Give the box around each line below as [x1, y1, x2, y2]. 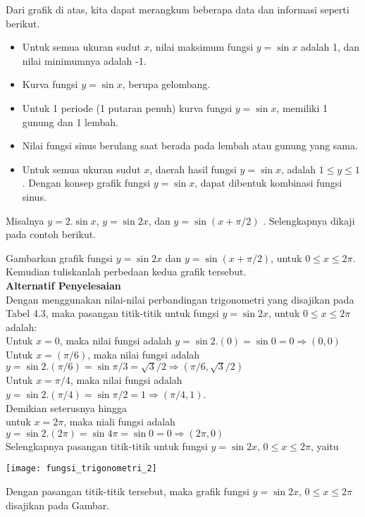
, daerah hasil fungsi [149, 161, 237, 176]
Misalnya [6, 213, 44, 228]
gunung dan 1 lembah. [22, 114, 118, 129]
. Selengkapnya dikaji [263, 213, 355, 228]
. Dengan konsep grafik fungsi [22, 175, 151, 190]
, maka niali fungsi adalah [63, 414, 175, 429]
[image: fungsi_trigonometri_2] [6, 463, 157, 474]
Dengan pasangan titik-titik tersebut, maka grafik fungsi [6, 484, 249, 499]
